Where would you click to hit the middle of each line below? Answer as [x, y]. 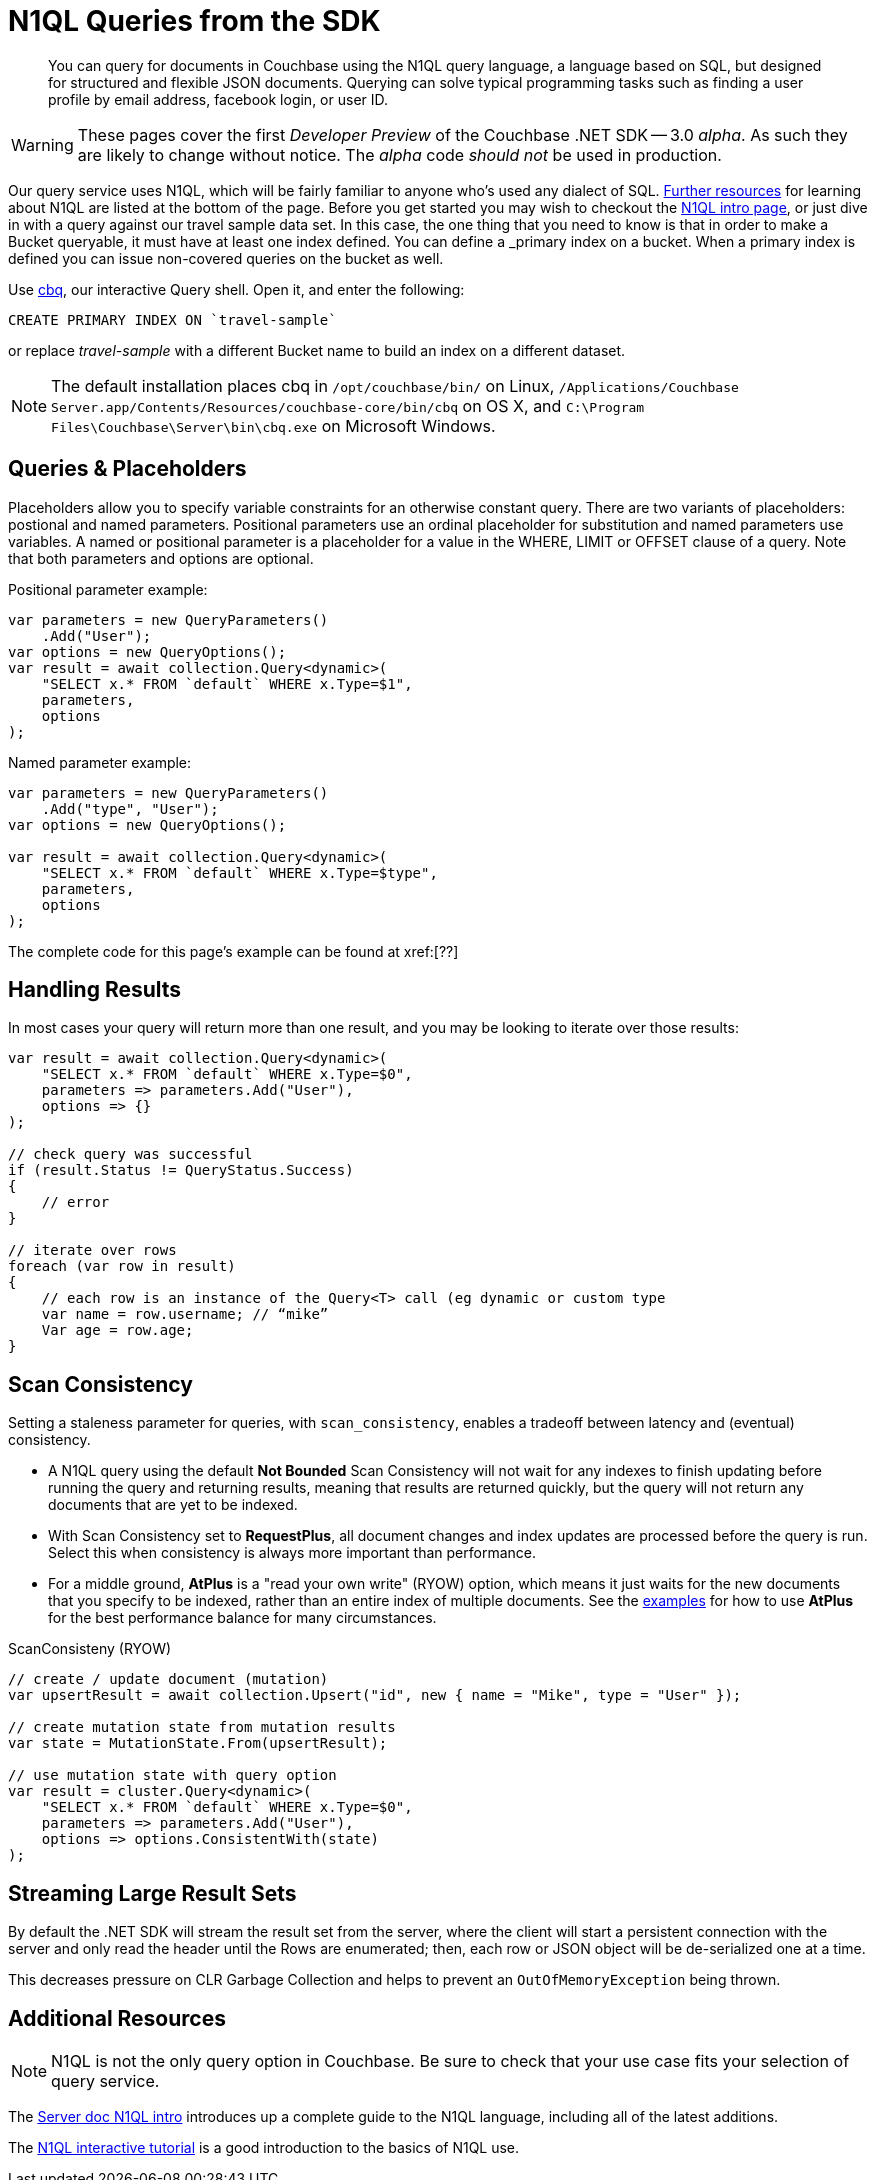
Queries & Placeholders [127, 469]
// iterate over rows [92, 1250]
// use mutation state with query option [172, 1775]
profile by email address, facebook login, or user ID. [218, 99]
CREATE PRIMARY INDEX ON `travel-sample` [172, 319]
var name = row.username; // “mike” [185, 1314]
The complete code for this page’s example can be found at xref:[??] [233, 951]
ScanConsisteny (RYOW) [90, 1649]
